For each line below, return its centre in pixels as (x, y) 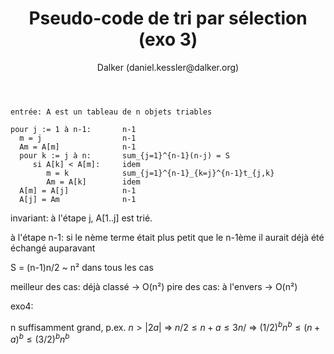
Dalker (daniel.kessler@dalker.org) (168, 67)
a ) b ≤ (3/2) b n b (40, 339)
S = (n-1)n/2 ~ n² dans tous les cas (82, 267)
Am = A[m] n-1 (78, 147)
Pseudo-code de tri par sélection (168, 18)
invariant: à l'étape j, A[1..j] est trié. (81, 218)
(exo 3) (168, 39)
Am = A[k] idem (93, 182)
